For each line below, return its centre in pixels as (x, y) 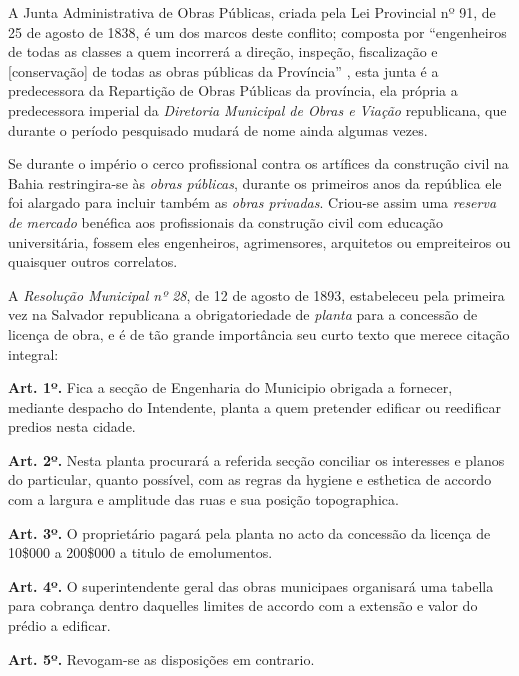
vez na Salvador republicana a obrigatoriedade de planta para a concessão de (243, 314)
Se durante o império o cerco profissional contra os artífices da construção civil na (258, 163)
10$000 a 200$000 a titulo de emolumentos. (140, 552)
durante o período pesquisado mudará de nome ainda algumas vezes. (218, 129)
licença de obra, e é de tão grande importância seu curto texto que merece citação (259, 333)
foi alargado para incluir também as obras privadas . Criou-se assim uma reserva (252, 202)
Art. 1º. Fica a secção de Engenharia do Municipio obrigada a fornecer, (230, 387)
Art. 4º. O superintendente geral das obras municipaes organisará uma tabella (251, 585)
